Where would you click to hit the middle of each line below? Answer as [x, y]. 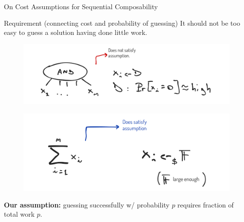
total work [19, 214]
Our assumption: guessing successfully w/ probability [87, 204]
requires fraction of [206, 204]
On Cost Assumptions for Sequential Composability [81, 6]
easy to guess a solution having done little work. [76, 32]
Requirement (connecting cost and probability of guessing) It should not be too [122, 23]
